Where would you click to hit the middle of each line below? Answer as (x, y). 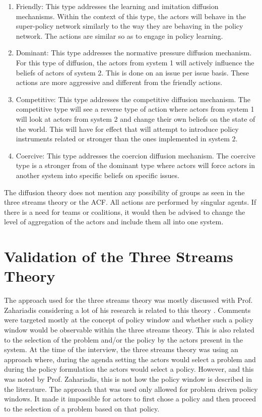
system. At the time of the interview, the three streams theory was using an (121, 349)
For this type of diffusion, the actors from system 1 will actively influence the (135, 62)
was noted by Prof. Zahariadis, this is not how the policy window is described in (128, 379)
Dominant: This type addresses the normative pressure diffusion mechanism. (134, 53)
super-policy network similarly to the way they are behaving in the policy (129, 26)
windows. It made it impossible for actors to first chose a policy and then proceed (130, 399)
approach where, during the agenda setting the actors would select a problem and (130, 359)
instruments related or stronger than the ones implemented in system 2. (127, 139)
